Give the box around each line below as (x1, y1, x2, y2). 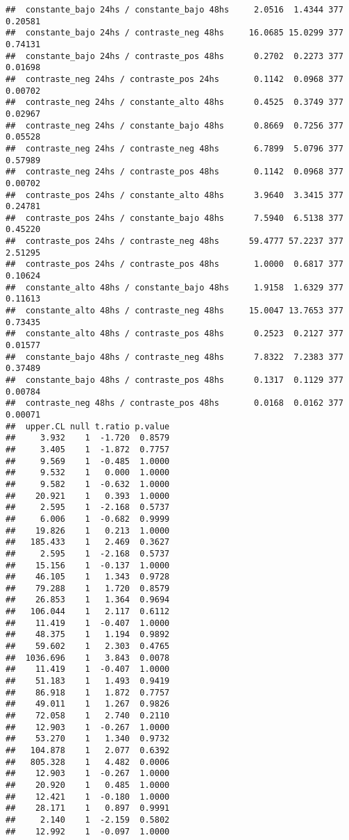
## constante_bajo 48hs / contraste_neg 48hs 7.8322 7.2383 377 (6, 352, 343, 362)
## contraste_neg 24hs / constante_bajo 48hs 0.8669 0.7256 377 (6, 120, 343, 131)
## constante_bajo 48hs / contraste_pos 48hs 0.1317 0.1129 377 (6, 375, 343, 385)
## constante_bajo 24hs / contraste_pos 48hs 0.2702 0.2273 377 (6, 51, 343, 61)
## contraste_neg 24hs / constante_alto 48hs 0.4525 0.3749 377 (6, 97, 343, 108)
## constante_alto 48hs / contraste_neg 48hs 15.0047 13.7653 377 (6, 306, 343, 316)
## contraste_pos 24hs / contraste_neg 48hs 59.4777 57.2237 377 (6, 236, 343, 247)
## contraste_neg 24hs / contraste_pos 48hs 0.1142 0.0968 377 (6, 167, 343, 177)
